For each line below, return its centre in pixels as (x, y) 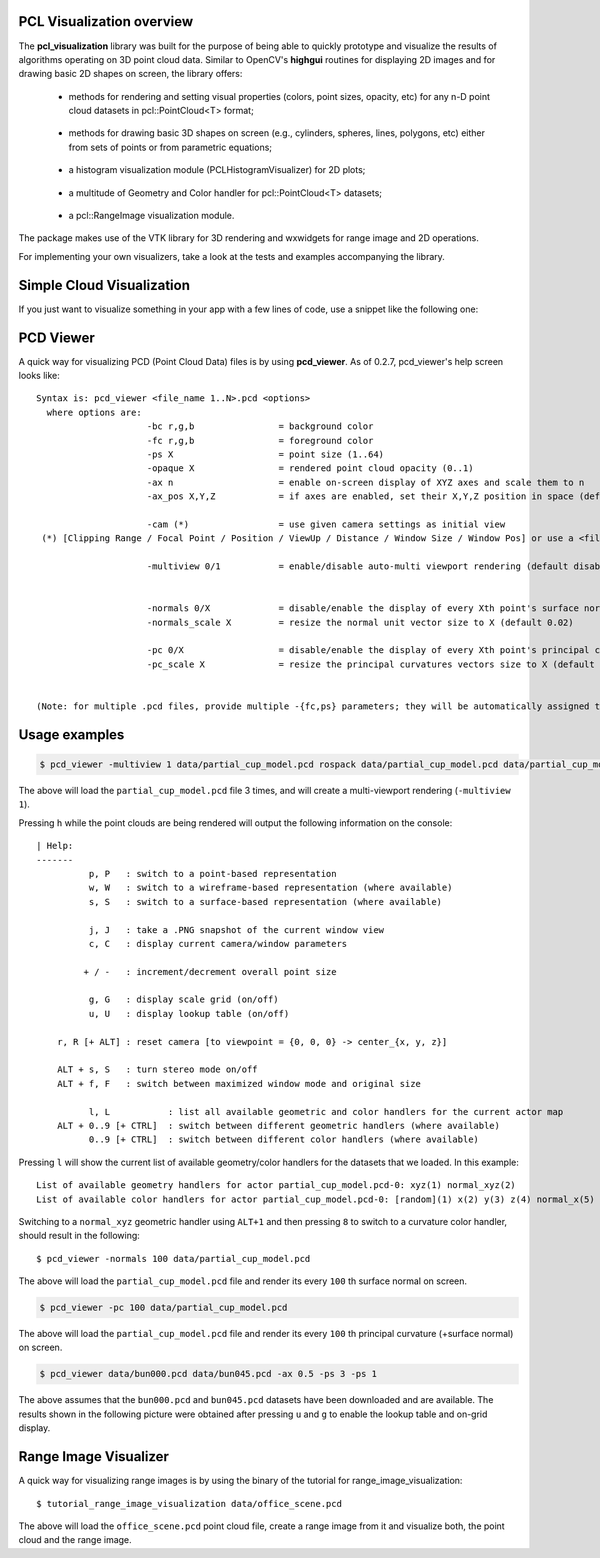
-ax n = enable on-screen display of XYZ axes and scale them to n (365, 482)
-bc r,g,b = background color (260, 426)
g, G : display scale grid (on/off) (183, 999)
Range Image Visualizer (94, 1456)
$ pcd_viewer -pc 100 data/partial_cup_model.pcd (163, 1308)
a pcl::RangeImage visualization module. (151, 216)
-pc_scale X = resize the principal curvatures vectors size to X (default (370, 664)
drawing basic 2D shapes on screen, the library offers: (130, 74)
